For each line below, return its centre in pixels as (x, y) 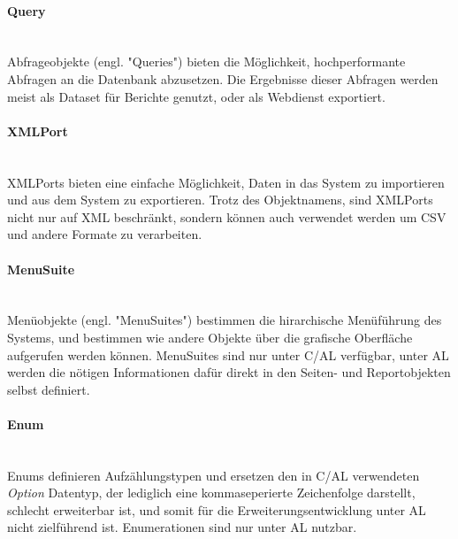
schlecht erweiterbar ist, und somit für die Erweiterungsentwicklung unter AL (217, 509)
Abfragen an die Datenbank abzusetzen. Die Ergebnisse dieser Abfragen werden (223, 78)
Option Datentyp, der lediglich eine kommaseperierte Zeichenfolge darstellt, (211, 493)
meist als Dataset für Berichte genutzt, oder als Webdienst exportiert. (196, 96)
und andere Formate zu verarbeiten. (105, 234)
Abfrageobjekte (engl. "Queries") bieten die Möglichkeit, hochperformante (206, 62)
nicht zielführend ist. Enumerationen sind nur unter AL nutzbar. (182, 527)
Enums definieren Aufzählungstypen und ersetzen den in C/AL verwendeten (214, 475)
